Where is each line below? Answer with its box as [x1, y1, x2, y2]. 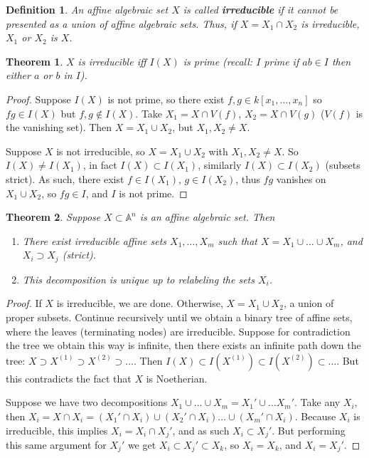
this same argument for [6, 437, 107, 452]
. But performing [272, 422, 346, 437]
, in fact [82, 157, 117, 172]
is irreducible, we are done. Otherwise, [56, 296, 223, 311]
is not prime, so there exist [107, 91, 225, 106]
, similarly [198, 157, 242, 172]
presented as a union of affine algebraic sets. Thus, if [6, 16, 237, 31]
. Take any [294, 395, 341, 410]
